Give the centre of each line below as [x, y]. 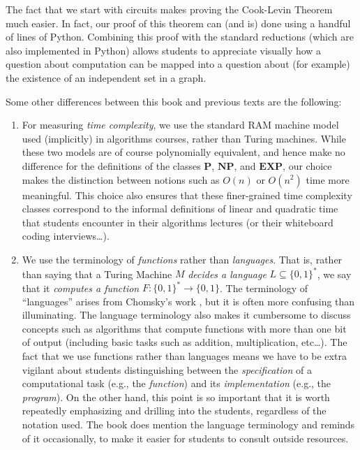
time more [328, 179]
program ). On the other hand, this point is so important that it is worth [176, 397]
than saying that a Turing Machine [97, 273]
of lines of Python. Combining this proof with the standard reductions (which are [180, 37]
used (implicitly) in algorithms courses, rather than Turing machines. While [184, 138]
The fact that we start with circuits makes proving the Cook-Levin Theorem [169, 9]
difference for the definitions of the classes [111, 165]
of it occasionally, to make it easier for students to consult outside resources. [185, 438]
